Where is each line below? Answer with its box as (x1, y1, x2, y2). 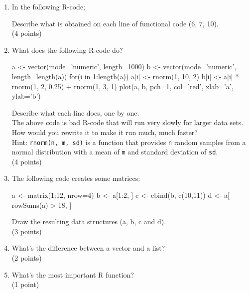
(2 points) (11, 253, 42, 263)
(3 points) (11, 226, 42, 236)
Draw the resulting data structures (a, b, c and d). (11, 216, 166, 227)
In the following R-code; (11, 1, 85, 11)
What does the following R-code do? (11, 44, 123, 55)
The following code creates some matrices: (11, 173, 140, 183)
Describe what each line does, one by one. (11, 107, 139, 118)
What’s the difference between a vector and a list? (11, 243, 165, 253)
